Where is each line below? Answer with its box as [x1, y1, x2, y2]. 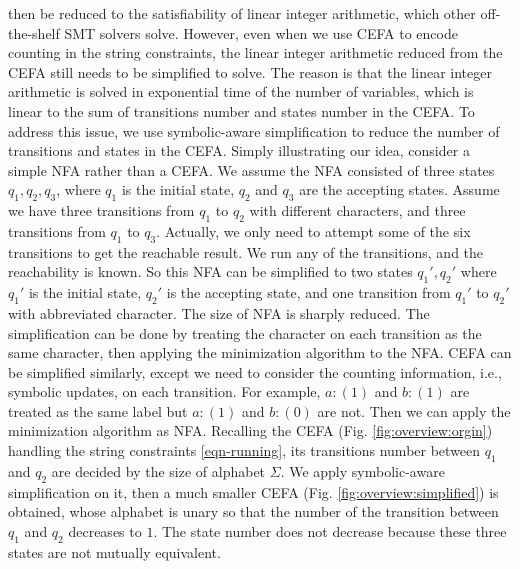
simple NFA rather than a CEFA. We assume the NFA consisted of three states [8, 159, 495, 180]
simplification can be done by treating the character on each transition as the [8, 322, 482, 343]
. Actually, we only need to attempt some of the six [156, 220, 471, 241]
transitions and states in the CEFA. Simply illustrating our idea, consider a [8, 140, 470, 161]
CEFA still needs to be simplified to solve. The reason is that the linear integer [8, 61, 492, 82]
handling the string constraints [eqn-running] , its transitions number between [8, 440, 481, 461]
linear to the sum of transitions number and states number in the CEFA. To [8, 100, 475, 121]
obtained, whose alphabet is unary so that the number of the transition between [8, 501, 499, 522]
